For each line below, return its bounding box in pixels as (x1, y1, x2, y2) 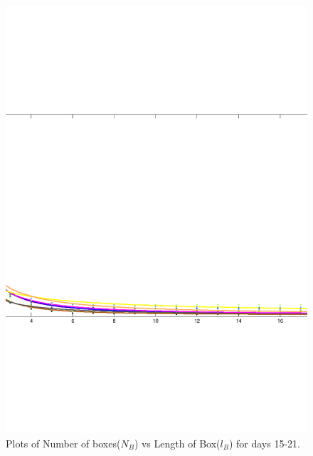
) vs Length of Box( (134, 435, 221, 450)
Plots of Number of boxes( (6, 435, 121, 450)
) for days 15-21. (228, 435, 300, 450)
